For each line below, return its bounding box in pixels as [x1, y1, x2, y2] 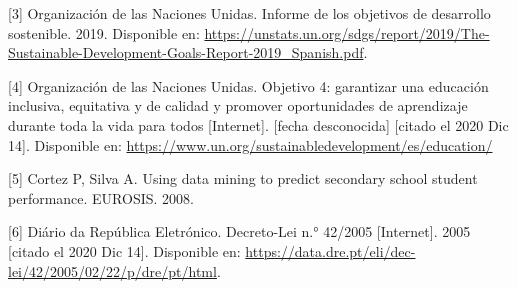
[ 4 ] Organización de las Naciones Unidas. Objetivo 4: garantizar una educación [8, 75, 489, 96]
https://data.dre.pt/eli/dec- [245, 240, 416, 261]
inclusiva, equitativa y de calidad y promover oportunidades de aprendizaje [8, 95, 468, 116]
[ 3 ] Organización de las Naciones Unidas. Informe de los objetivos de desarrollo [8, 3, 491, 23]
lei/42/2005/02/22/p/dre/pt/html [8, 260, 217, 281]
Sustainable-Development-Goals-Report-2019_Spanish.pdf [8, 42, 364, 63]
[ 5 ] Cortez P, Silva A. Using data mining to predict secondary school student [8, 168, 478, 189]
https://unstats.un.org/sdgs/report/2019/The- [204, 22, 490, 43]
